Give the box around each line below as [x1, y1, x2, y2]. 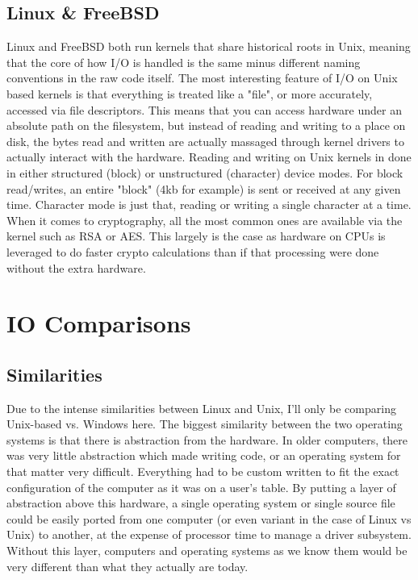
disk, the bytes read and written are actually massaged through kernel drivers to [6, 132, 404, 149]
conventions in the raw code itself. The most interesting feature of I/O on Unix [6, 69, 398, 86]
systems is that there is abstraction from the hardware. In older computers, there [6, 431, 408, 448]
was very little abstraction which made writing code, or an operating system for [6, 447, 401, 464]
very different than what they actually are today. [6, 557, 249, 574]
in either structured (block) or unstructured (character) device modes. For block [6, 164, 403, 181]
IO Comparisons [6, 307, 191, 340]
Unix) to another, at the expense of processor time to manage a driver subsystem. [6, 526, 412, 543]
